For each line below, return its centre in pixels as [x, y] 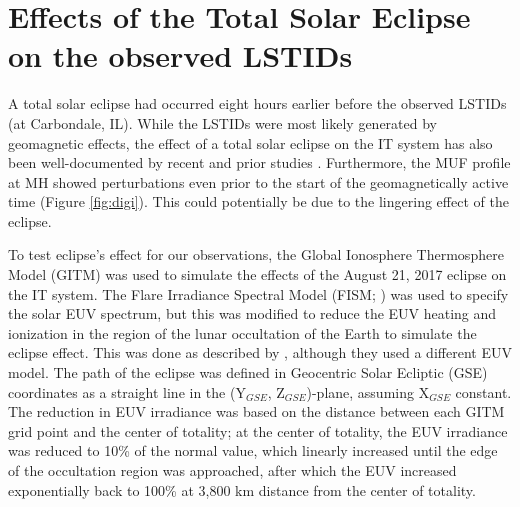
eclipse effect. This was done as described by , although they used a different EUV [260, 352]
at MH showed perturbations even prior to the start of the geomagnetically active [258, 181]
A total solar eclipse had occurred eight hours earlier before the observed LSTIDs [257, 103]
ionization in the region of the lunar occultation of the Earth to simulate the [242, 332]
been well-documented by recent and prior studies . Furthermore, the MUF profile [259, 162]
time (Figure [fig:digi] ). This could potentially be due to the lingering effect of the [258, 201]
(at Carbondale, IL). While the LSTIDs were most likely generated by [223, 122]
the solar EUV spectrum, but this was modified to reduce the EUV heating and [252, 313]
